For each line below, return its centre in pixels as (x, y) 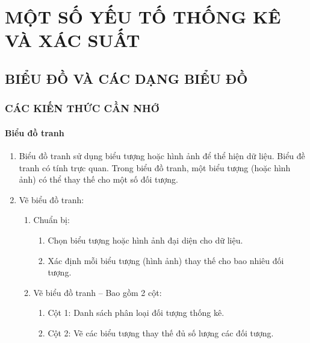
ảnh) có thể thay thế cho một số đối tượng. (98, 179)
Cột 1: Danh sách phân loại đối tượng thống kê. (136, 313)
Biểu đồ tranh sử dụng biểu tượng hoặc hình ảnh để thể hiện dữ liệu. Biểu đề (162, 155)
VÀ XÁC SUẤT (73, 40)
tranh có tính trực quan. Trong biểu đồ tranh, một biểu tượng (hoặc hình (155, 167)
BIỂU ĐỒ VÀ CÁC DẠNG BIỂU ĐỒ (126, 78)
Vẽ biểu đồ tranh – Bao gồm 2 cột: (98, 292)
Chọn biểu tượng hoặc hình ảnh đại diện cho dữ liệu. (145, 240)
